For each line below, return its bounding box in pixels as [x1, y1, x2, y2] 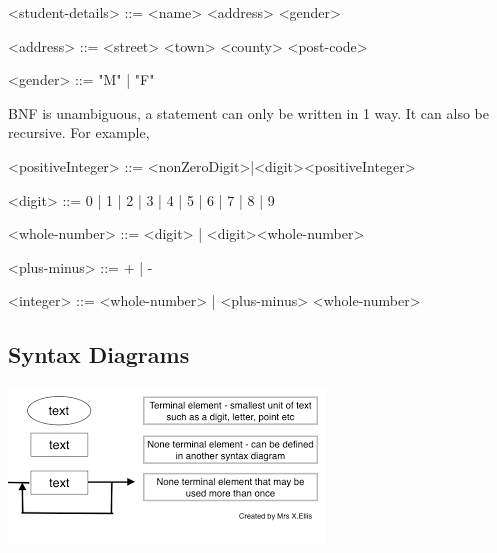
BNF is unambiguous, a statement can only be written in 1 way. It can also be [8, 102, 489, 123]
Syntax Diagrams [8, 339, 190, 370]
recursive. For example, [8, 122, 150, 143]
